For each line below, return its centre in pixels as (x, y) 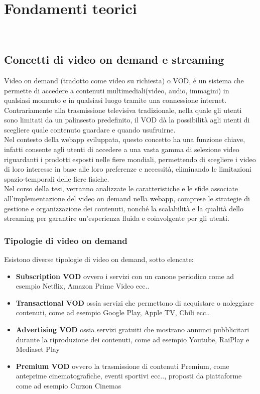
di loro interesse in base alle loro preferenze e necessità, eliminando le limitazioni (128, 169)
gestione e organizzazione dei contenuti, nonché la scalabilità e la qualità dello (124, 208)
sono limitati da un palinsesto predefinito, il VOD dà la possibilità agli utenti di (127, 120)
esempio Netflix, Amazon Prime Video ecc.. (83, 286)
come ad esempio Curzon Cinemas (69, 385)
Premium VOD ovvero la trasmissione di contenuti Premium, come (122, 366)
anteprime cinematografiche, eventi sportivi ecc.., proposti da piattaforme (129, 376)
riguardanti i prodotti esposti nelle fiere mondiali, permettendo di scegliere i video (130, 159)
